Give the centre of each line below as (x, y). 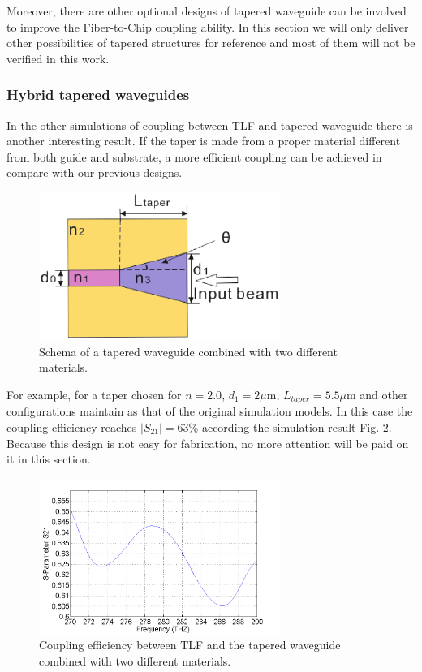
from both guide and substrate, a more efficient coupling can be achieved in (194, 156)
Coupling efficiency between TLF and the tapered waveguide (190, 645)
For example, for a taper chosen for (94, 394)
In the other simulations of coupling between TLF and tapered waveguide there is (210, 125)
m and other (377, 394)
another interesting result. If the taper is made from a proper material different (204, 141)
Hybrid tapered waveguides (98, 95)
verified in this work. (58, 58)
